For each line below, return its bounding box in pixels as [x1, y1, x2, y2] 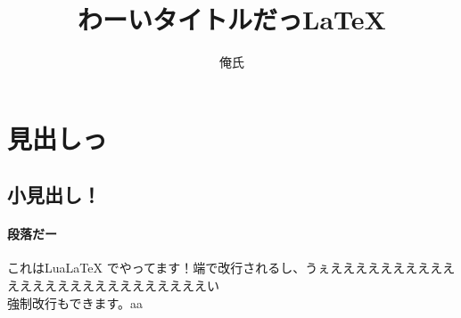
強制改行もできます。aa [7, 293, 144, 312]
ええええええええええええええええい [7, 276, 219, 295]
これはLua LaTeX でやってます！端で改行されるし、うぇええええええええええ [7, 258, 456, 277]
